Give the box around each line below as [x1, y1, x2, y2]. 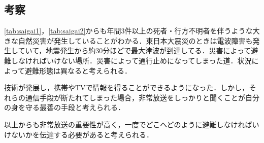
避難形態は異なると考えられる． [24, 65, 131, 76]
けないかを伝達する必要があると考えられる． [4, 129, 153, 139]
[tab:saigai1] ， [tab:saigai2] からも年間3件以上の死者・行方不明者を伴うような [4, 25, 253, 36]
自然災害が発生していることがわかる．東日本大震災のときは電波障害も [18, 35, 253, 46]
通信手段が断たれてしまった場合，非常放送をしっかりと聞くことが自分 [25, 92, 260, 102]
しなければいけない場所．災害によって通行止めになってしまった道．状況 [11, 55, 252, 65]
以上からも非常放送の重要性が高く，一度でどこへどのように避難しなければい [4, 119, 259, 129]
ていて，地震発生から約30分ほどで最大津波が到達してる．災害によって [18, 45, 251, 56]
